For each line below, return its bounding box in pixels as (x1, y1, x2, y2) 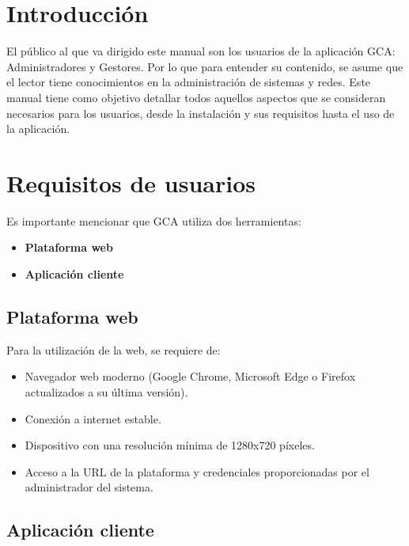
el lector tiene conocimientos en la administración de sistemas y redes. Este (6, 74, 371, 90)
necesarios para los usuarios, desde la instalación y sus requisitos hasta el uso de (6, 104, 395, 121)
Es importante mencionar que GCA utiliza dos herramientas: (6, 212, 301, 229)
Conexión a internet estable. (25, 410, 161, 427)
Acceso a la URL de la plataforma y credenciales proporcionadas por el (25, 463, 369, 480)
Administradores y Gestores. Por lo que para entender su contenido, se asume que (6, 58, 403, 74)
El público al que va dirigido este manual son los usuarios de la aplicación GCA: (6, 43, 396, 59)
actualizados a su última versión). (25, 383, 188, 400)
